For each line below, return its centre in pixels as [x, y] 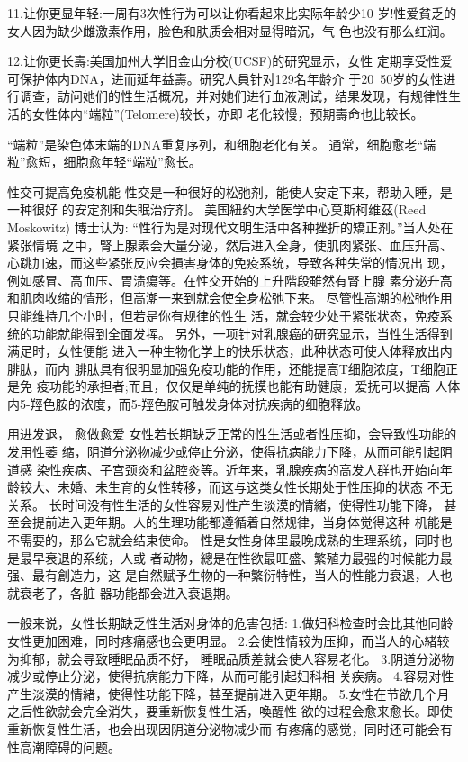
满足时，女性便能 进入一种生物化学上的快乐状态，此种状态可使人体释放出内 [230, 351]
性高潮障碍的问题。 [64, 746]
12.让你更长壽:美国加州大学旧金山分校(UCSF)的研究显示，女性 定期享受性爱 [230, 61]
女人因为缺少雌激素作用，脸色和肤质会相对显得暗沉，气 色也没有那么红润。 [230, 30]
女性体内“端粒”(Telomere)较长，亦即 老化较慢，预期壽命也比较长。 [228, 113]
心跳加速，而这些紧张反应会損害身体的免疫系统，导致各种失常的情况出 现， [230, 263]
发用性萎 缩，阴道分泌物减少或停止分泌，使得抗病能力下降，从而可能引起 [224, 452]
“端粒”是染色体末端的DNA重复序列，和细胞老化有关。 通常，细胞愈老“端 [222, 144]
